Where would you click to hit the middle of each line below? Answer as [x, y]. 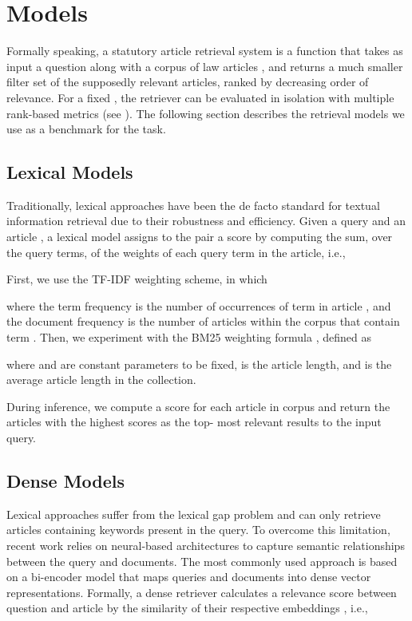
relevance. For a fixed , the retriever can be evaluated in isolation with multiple [200, 97]
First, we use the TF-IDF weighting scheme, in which [137, 279]
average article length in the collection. [101, 380]
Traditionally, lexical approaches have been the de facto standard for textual [193, 205]
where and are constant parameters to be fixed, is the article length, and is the [199, 364]
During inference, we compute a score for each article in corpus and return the [198, 406]
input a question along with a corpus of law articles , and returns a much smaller [205, 66]
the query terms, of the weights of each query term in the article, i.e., [176, 252]
